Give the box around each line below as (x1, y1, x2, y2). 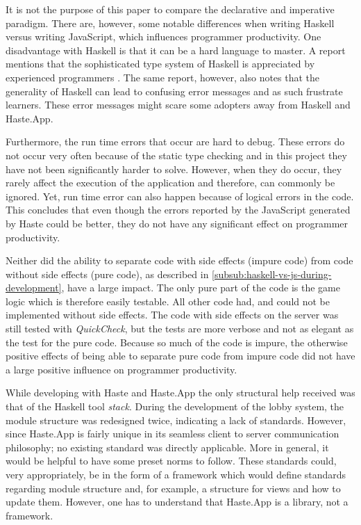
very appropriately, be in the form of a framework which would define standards (6, 467, 346, 481)
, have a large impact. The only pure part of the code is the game (61, 280, 340, 295)
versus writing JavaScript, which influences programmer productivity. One (6, 29, 321, 44)
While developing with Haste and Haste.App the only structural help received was (6, 385, 355, 400)
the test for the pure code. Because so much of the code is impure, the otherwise (6, 334, 348, 349)
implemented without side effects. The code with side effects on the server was (6, 307, 339, 322)
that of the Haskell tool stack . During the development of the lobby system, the (6, 399, 344, 414)
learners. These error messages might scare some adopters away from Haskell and (6, 97, 351, 112)
